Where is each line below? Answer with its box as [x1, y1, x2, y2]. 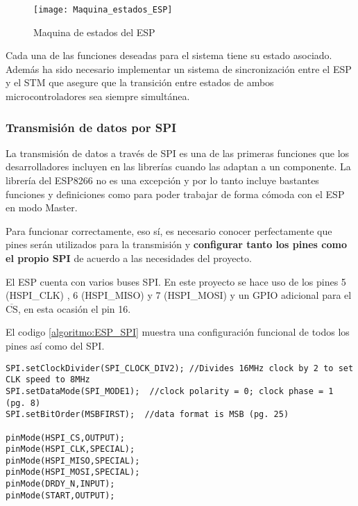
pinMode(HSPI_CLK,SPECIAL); [6, 444, 135, 455]
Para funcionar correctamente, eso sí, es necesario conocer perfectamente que [6, 223, 332, 238]
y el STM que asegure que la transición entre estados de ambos [6, 75, 274, 90]
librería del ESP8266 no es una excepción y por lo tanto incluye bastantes [6, 173, 319, 188]
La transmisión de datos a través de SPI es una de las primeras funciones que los [6, 145, 350, 160]
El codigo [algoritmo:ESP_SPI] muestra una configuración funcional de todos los [6, 325, 350, 339]
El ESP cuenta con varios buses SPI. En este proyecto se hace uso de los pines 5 [6, 274, 346, 288]
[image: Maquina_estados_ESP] [33, 5, 173, 15]
